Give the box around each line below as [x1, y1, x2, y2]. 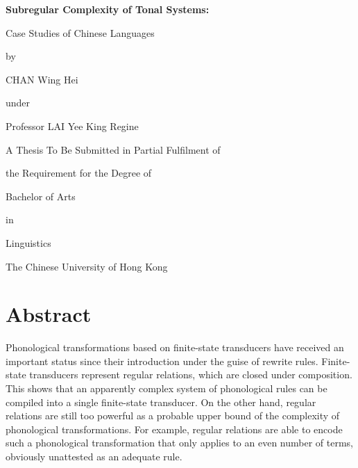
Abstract [6, 300, 92, 328]
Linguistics [6, 235, 51, 250]
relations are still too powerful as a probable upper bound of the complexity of [6, 408, 340, 423]
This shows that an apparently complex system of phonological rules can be [6, 381, 327, 396]
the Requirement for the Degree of [6, 166, 152, 180]
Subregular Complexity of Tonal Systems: [6, 2, 210, 16]
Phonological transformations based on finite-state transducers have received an [6, 340, 344, 355]
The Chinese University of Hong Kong [6, 259, 168, 273]
